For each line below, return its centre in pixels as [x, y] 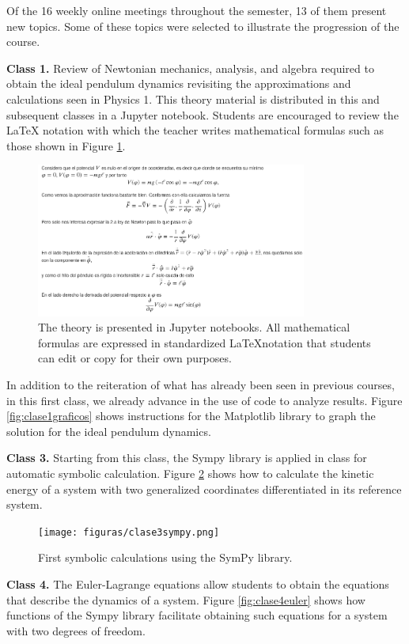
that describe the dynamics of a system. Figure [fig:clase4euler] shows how [186, 599]
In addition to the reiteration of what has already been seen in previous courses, [201, 384]
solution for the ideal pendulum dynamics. [109, 431]
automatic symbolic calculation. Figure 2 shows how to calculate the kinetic [190, 473]
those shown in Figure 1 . [66, 145]
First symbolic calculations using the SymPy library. [165, 557]
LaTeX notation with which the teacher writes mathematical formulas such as [195, 130]
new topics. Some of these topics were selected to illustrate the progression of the [203, 26]
